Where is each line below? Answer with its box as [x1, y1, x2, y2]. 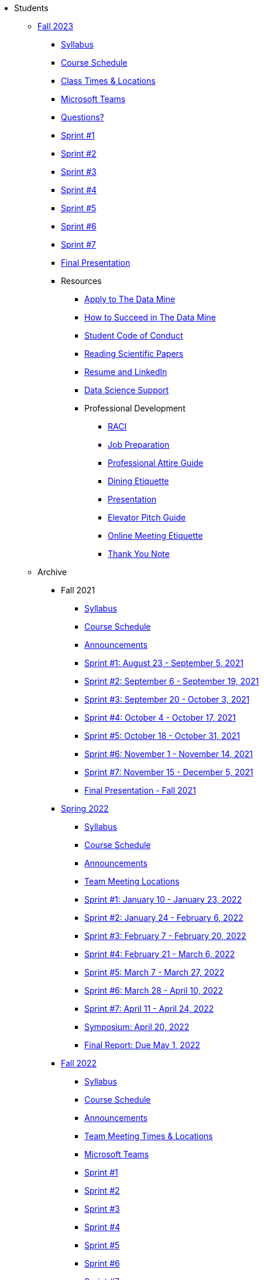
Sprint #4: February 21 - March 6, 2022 [84, 949, 235, 959]
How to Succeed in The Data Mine [84, 312, 216, 322]
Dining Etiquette [108, 476, 169, 486]
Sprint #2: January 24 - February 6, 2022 [84, 913, 244, 923]
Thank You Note [108, 549, 170, 559]
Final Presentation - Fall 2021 [84, 785, 196, 795]
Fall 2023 [37, 21, 74, 31]
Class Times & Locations [61, 76, 156, 86]
